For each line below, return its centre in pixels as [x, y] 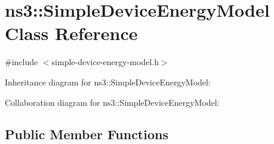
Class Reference [71, 33]
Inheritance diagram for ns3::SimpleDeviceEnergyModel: [108, 82]
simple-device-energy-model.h [105, 62]
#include [21, 62]
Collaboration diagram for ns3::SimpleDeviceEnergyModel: [112, 102]
